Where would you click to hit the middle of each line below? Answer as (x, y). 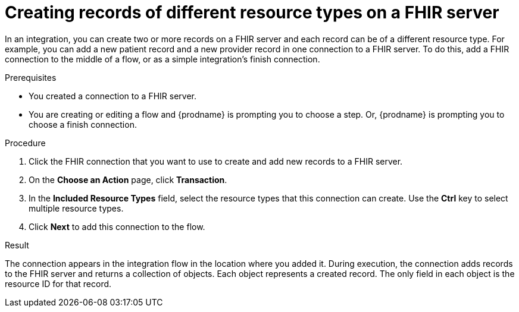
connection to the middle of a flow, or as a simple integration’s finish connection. (162, 59)
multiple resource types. (76, 208)
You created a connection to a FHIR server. (112, 96)
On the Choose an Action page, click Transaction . (128, 179)
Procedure (25, 143)
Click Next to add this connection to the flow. (117, 226)
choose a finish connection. (83, 124)
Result (17, 245)
